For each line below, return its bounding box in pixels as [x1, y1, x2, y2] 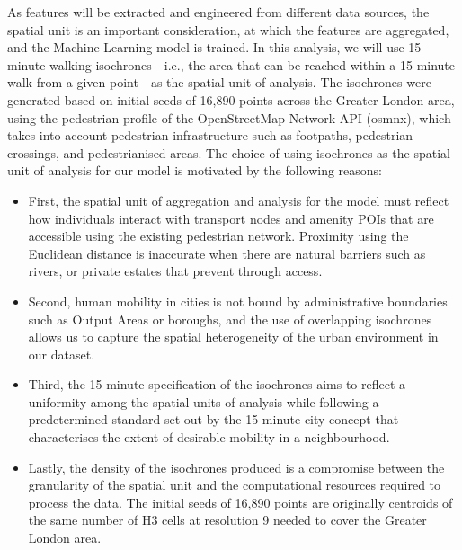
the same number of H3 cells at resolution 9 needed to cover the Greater [28, 510, 427, 529]
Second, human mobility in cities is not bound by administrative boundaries [28, 291, 448, 310]
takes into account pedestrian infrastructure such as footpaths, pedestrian [7, 126, 413, 145]
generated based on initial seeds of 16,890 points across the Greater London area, [7, 90, 455, 109]
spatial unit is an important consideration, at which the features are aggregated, [7, 20, 449, 39]
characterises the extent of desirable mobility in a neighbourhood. [28, 428, 390, 447]
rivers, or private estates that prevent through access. [28, 262, 323, 280]
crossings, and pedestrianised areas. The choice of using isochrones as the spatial [7, 143, 450, 162]
